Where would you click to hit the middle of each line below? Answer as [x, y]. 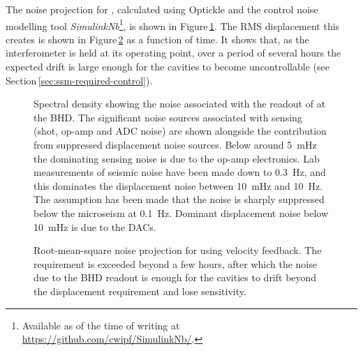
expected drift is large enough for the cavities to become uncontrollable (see [168, 67]
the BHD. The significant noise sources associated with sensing [168, 117]
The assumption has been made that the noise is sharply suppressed [179, 199]
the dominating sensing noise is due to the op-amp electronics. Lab [177, 158]
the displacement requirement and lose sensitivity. [140, 291]
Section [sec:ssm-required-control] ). [79, 80]
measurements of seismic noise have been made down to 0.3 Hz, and [180, 172]
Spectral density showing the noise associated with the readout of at [180, 104]
